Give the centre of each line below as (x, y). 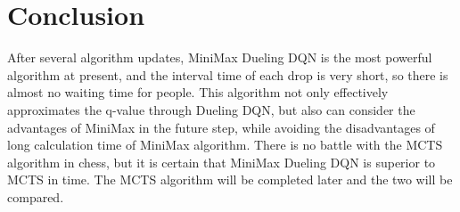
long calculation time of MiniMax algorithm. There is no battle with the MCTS (225, 145)
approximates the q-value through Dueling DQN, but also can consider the (211, 109)
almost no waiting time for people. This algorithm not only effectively (198, 92)
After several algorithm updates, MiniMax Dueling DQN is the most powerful (220, 57)
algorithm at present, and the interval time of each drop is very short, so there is (228, 74)
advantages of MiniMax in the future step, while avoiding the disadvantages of (221, 127)
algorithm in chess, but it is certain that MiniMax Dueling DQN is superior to (222, 162)
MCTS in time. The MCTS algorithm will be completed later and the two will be (230, 179)
